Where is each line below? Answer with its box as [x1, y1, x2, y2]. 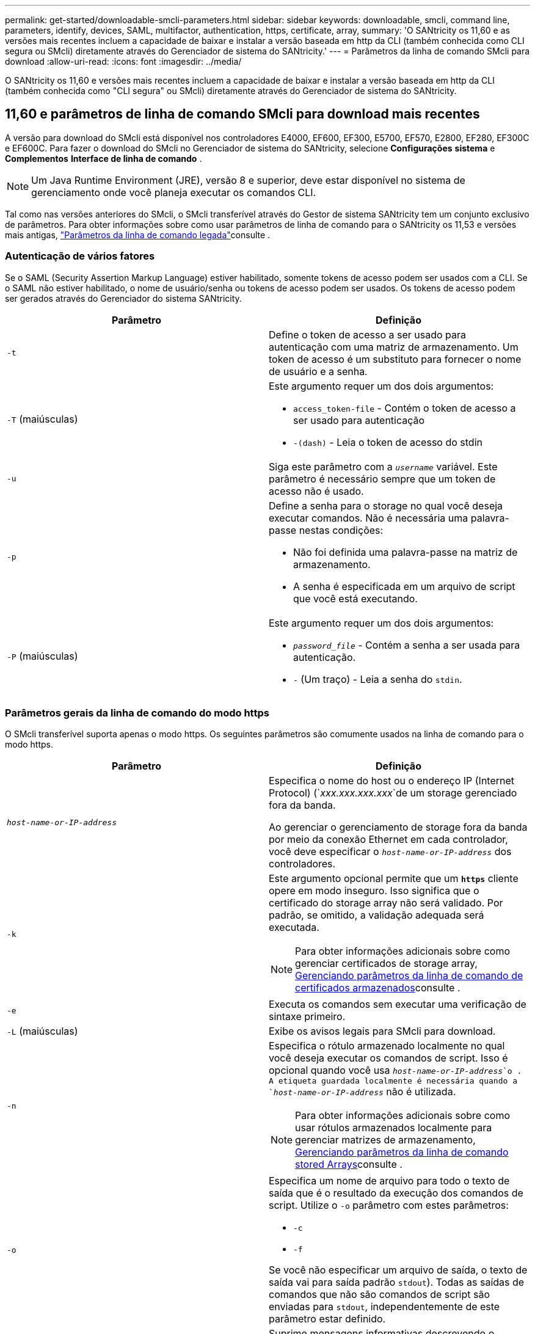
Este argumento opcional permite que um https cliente [269, 872, 519, 885]
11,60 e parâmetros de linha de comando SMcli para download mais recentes [5, 106, 480, 122]
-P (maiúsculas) [7, 649, 78, 662]
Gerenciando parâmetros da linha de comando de [295, 969, 523, 982]
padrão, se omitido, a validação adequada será [269, 909, 484, 922]
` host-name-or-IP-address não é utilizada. [269, 1085, 456, 1098]
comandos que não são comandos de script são [269, 1288, 490, 1301]
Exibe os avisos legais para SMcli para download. [269, 1025, 496, 1038]
